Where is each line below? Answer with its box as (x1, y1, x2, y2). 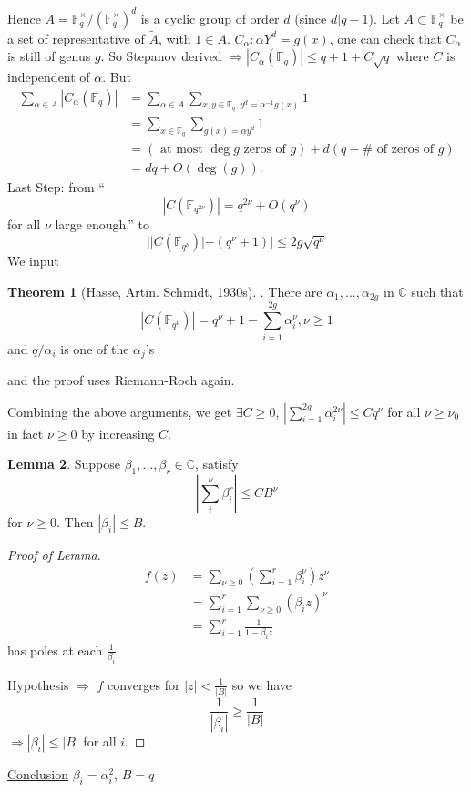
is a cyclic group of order (140, 8, 280, 27)
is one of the (60, 339, 129, 358)
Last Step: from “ (7, 178, 105, 197)
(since (294, 8, 327, 27)
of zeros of (376, 143, 435, 157)
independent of (7, 67, 90, 86)
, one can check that (329, 28, 442, 47)
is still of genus (7, 46, 91, 66)
